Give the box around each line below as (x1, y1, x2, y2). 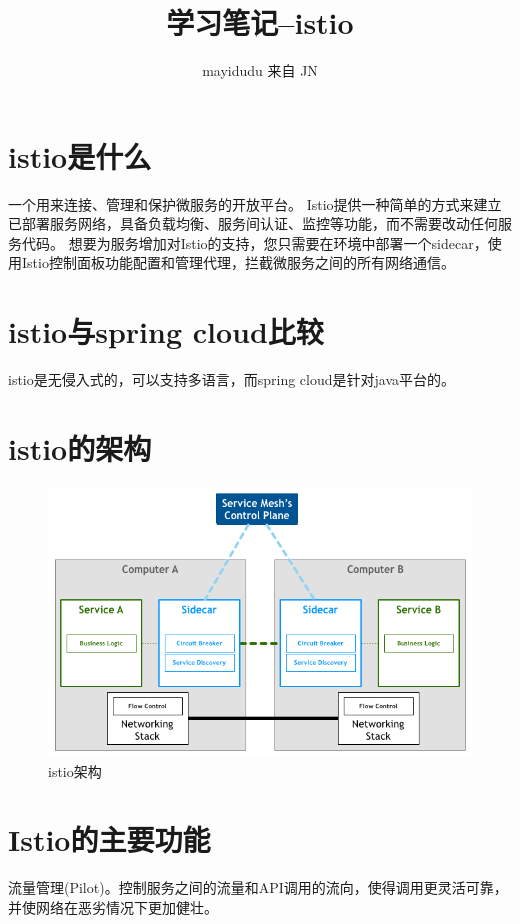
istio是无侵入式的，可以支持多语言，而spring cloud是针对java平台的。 (8, 369, 456, 390)
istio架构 (48, 760, 102, 781)
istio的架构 (8, 427, 152, 468)
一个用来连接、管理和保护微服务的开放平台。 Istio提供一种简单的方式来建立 (8, 193, 502, 214)
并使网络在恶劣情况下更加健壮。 (8, 896, 218, 917)
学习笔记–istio (166, 2, 354, 43)
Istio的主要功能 (8, 819, 211, 860)
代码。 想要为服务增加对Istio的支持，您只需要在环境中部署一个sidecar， (21, 232, 488, 253)
